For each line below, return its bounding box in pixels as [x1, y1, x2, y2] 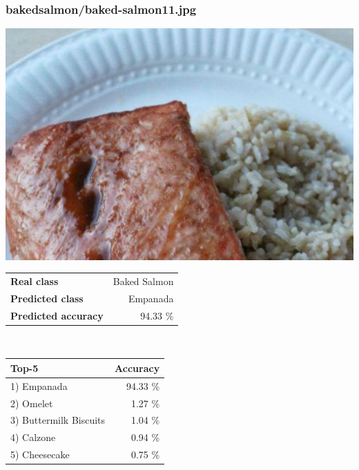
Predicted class [10, 291, 84, 305]
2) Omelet [10, 395, 53, 410]
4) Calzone [10, 430, 56, 444]
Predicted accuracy [10, 308, 104, 322]
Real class [10, 273, 59, 288]
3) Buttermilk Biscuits [10, 413, 106, 427]
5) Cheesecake [10, 447, 70, 462]
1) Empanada [10, 378, 68, 393]
